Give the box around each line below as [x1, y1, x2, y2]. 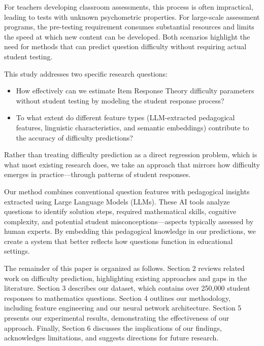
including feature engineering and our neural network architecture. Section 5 [4, 302, 242, 313]
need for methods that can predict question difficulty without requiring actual [4, 41, 247, 52]
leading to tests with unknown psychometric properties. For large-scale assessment [4, 11, 260, 22]
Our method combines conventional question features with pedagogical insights [4, 186, 250, 196]
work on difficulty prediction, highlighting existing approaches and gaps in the [4, 272, 247, 283]
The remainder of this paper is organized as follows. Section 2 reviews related [4, 263, 245, 273]
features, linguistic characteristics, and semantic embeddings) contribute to [16, 122, 249, 132]
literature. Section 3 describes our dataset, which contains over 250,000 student [4, 283, 250, 293]
